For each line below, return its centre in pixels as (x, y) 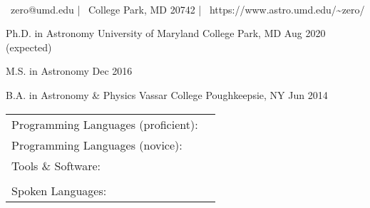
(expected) (29, 47)
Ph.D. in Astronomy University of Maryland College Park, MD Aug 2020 (166, 33)
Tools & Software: (56, 165)
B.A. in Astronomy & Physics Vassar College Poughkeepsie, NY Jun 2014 (167, 94)
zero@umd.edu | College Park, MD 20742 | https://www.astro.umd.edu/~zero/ (187, 9)
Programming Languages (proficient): (105, 124)
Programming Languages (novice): (97, 145)
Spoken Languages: (59, 190)
